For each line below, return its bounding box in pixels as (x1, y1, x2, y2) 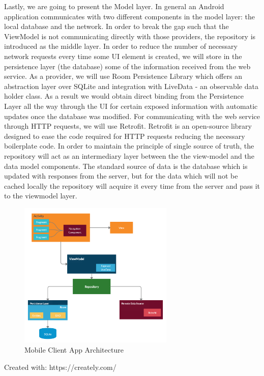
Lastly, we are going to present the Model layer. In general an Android (4, 1, 224, 11)
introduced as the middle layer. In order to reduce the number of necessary (4, 41, 238, 51)
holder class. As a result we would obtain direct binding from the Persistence (4, 91, 244, 101)
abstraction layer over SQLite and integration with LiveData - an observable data (4, 80, 258, 91)
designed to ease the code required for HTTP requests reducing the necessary (4, 130, 245, 141)
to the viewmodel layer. (4, 190, 77, 201)
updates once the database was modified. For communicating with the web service (4, 110, 260, 121)
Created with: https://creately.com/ (4, 361, 116, 372)
